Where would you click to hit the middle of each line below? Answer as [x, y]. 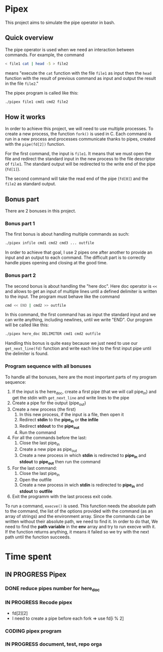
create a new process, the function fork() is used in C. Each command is [78, 134]
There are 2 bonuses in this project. [41, 211]
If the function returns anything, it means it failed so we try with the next [77, 532]
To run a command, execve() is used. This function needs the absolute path [81, 506]
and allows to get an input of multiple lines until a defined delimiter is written [81, 291]
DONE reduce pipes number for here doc [52, 589]
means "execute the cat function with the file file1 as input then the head [78, 73]
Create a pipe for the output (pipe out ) [49, 404]
